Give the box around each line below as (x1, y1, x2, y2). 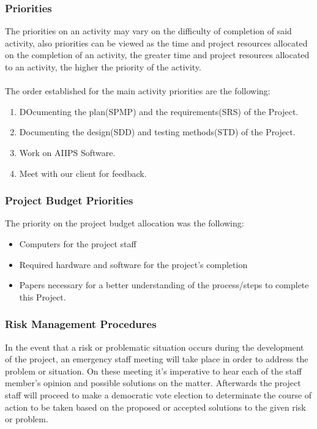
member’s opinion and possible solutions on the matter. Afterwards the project (5, 376, 301, 389)
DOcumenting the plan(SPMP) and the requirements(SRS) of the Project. (19, 105, 299, 118)
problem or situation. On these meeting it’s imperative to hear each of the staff (5, 364, 302, 377)
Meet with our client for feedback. (19, 166, 147, 179)
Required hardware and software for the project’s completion (19, 258, 248, 270)
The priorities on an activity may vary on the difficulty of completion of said (5, 24, 292, 37)
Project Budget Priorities (5, 193, 133, 208)
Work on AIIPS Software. (19, 146, 116, 159)
